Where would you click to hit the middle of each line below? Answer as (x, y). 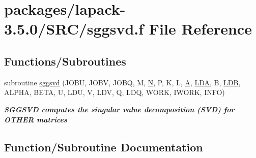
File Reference (200, 29)
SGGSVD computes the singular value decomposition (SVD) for (119, 109)
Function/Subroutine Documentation (104, 147)
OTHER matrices (36, 119)
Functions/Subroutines (65, 61)
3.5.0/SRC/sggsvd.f (74, 29)
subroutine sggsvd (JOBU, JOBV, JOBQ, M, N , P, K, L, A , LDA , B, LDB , (122, 82)
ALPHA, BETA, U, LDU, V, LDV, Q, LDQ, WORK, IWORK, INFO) (115, 92)
